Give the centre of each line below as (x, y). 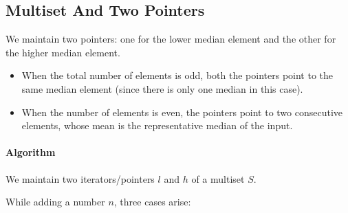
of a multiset (218, 178)
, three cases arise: (152, 202)
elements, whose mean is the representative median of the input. (157, 125)
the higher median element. (63, 52)
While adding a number (55, 202)
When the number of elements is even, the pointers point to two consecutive (182, 112)
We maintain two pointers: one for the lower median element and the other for (171, 39)
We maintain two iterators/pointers (80, 178)
